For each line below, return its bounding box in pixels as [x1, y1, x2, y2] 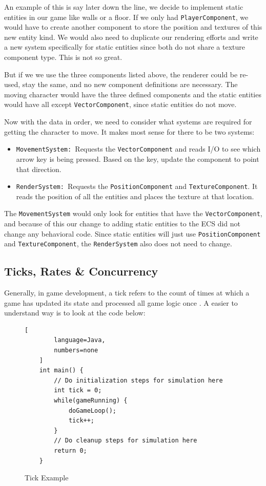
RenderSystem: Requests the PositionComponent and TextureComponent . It [16, 181, 258, 192]
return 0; [54, 447, 87, 455]
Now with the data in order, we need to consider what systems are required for [4, 116, 252, 127]
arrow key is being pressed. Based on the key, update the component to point [16, 153, 259, 164]
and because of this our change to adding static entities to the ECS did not [4, 218, 240, 228]
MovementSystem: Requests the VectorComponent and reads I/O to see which [16, 143, 261, 154]
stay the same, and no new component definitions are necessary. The [22, 79, 238, 90]
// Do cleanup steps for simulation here [54, 437, 197, 445]
